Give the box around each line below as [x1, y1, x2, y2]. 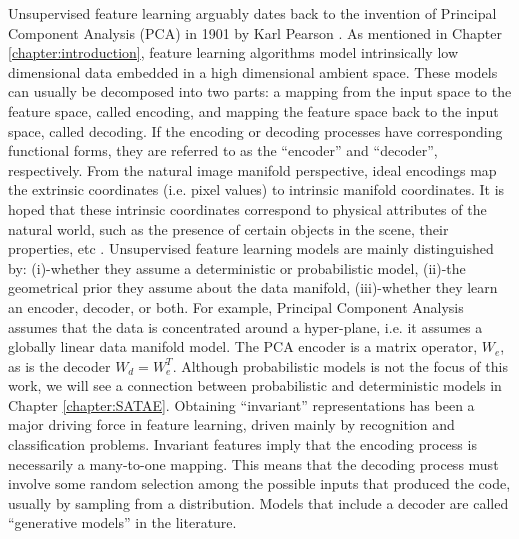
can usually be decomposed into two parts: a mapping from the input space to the [8, 81, 512, 102]
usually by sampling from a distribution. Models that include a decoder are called [8, 492, 509, 513]
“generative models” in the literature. [8, 512, 237, 533]
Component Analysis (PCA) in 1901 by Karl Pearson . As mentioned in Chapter [8, 22, 502, 43]
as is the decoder [8, 355, 111, 376]
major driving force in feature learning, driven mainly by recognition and [8, 414, 455, 435]
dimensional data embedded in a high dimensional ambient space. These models [8, 61, 498, 82]
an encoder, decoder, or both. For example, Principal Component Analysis [8, 296, 464, 317]
